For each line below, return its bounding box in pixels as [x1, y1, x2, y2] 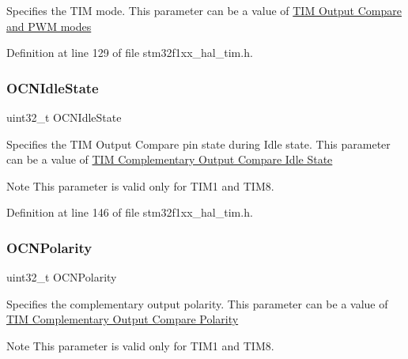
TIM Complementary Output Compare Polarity [6, 311, 239, 327]
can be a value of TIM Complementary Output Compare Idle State [6, 151, 333, 168]
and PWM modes [6, 17, 92, 34]
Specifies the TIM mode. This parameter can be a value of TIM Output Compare [6, 2, 402, 18]
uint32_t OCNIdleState [6, 109, 122, 125]
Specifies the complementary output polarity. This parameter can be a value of [6, 295, 388, 312]
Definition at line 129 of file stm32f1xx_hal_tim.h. [6, 44, 253, 61]
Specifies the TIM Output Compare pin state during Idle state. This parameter [6, 135, 391, 152]
